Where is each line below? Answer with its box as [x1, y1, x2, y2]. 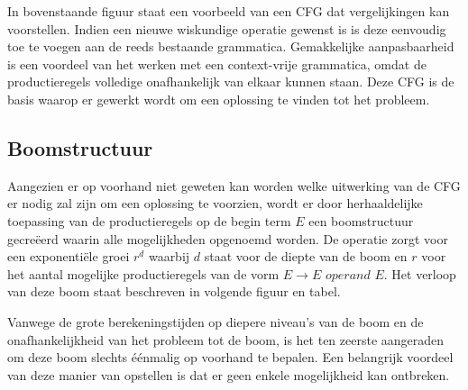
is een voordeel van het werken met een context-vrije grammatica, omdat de [7, 54, 427, 73]
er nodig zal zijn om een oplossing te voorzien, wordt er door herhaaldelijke [7, 194, 423, 213]
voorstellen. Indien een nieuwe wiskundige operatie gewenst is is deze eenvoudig [7, 19, 446, 38]
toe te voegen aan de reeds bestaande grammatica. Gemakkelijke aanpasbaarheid [7, 37, 454, 56]
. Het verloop [383, 264, 456, 283]
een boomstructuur [308, 211, 414, 230]
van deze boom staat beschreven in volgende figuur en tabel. [7, 282, 341, 301]
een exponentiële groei [7, 247, 130, 266]
